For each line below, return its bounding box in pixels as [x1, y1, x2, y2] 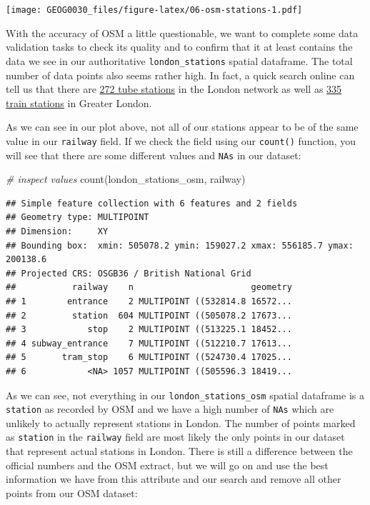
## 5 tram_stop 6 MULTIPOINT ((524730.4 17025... [6, 352, 292, 363]
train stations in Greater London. [6, 95, 152, 110]
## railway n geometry [6, 282, 292, 293]
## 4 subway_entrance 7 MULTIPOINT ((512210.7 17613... [6, 338, 292, 349]
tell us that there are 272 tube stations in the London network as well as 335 [6, 81, 342, 96]
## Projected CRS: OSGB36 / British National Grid [6, 268, 251, 279]
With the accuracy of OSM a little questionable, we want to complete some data [6, 25, 359, 40]
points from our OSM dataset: [6, 485, 138, 500]
